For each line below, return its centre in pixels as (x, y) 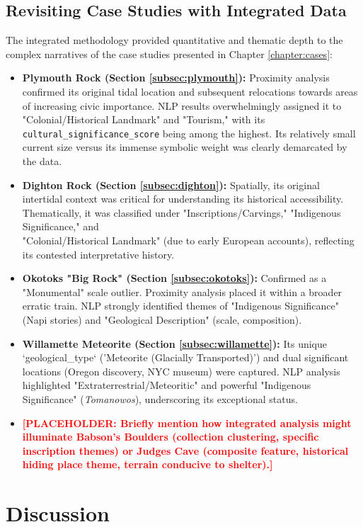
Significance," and (60, 226)
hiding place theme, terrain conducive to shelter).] (148, 464)
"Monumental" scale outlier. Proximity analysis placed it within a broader (182, 291)
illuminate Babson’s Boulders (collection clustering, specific (171, 437)
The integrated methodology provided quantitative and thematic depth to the (174, 40)
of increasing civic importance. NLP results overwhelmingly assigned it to (182, 105)
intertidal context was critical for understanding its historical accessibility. (183, 199)
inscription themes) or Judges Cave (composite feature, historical (185, 450)
